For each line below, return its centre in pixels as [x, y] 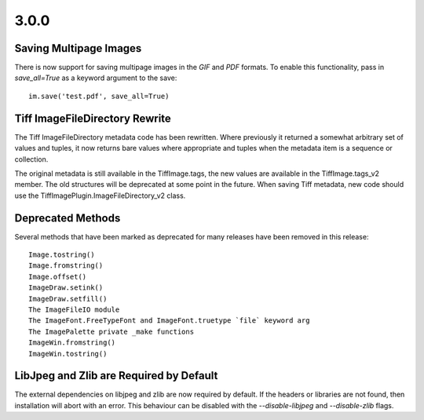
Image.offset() [58, 276]
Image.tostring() [62, 255]
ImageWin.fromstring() [72, 343]
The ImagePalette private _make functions [111, 331]
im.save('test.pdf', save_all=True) [99, 96]
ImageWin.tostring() [68, 354]
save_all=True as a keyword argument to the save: [96, 78]
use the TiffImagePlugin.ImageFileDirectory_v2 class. [100, 195]
